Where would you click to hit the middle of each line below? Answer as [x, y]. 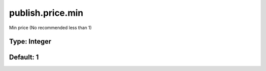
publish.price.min [46, 13]
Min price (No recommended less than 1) [50, 28]
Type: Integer [30, 42]
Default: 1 [24, 57]
